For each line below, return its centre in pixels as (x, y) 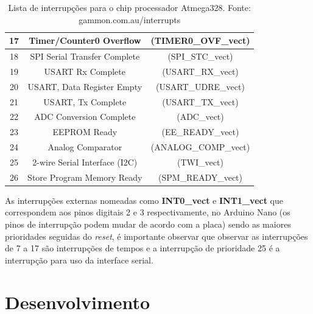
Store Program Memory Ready (85, 177)
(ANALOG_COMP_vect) (200, 147)
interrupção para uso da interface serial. (79, 260)
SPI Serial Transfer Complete (85, 56)
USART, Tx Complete (85, 101)
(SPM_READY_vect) (200, 177)
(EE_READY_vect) (200, 132)
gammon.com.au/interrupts (130, 19)
